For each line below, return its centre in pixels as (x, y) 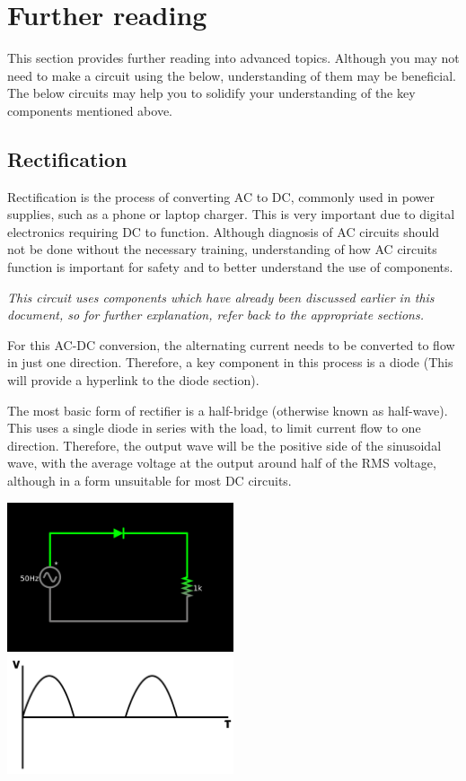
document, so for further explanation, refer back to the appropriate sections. (215, 315)
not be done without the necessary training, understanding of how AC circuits (222, 249)
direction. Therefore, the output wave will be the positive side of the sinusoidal (224, 445)
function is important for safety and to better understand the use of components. (230, 267)
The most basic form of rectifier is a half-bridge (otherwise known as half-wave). (228, 410)
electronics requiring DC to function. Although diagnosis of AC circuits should (224, 231)
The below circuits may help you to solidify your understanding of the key (211, 93)
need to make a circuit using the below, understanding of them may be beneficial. (232, 75)
